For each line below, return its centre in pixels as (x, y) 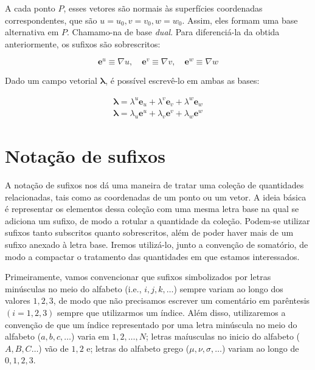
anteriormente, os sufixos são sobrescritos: (83, 43)
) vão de (54, 348)
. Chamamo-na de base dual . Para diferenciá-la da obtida (173, 32)
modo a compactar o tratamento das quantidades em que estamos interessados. (152, 256)
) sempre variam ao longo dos (228, 288)
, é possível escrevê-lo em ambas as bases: (182, 81)
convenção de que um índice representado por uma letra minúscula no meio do (151, 324)
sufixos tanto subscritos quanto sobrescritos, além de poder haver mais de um (149, 232)
